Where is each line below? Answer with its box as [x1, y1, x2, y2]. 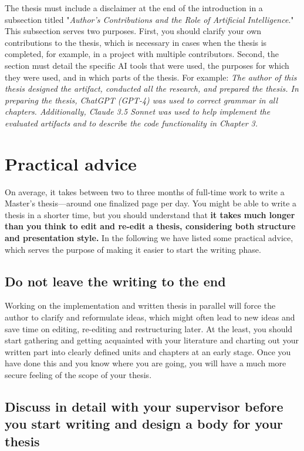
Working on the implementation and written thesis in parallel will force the [5, 299, 276, 312]
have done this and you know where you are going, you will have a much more [5, 357, 286, 369]
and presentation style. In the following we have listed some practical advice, [5, 232, 293, 244]
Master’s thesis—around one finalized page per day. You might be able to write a [5, 197, 297, 209]
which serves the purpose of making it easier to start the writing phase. [5, 243, 261, 255]
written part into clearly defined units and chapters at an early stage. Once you [5, 345, 291, 358]
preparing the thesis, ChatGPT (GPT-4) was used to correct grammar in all [5, 93, 278, 106]
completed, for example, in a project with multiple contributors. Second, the [5, 48, 279, 60]
